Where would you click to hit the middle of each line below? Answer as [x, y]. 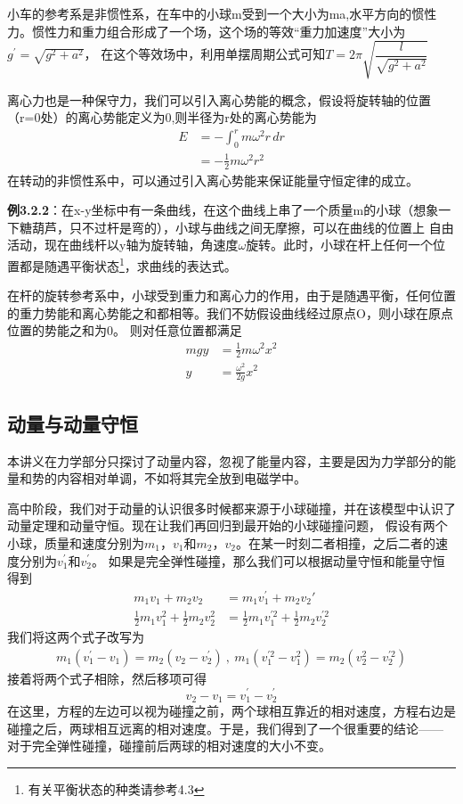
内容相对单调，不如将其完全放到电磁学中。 [181, 478]
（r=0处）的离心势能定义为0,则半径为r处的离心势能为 [162, 117]
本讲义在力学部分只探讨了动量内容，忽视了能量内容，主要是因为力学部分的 [225, 460]
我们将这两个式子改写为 [76, 637]
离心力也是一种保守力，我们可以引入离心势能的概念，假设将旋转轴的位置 [219, 99]
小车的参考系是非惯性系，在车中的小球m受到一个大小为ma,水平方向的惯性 [222, 13]
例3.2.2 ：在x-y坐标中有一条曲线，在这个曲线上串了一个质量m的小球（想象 [223, 210]
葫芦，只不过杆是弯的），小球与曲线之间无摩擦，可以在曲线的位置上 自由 [243, 227]
